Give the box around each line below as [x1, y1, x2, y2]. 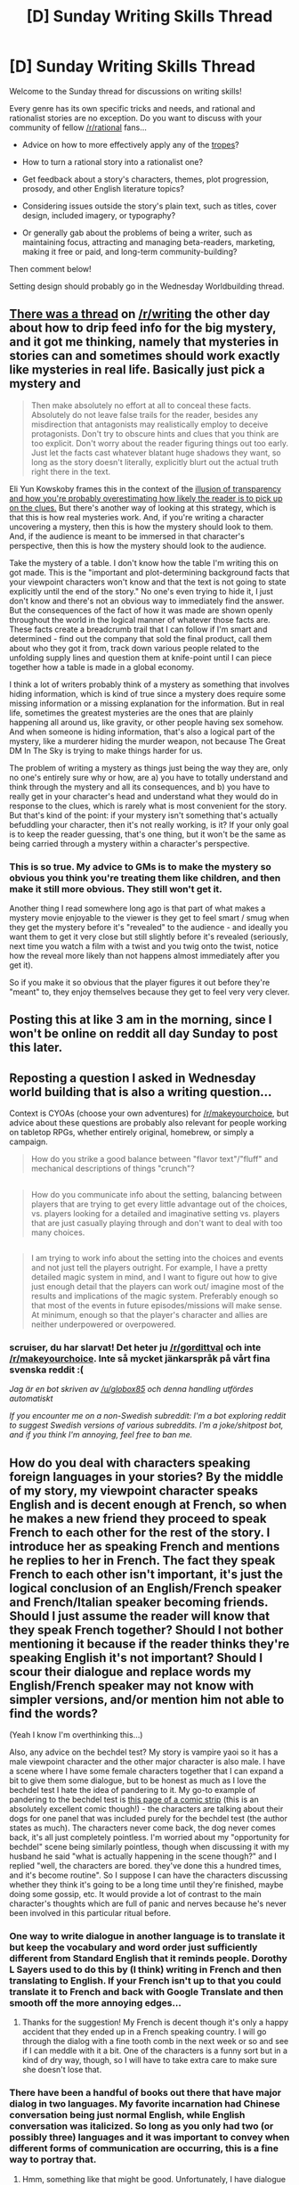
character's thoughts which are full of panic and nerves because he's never [9, 1898, 287, 1909]
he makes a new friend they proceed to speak [9, 1510, 267, 1526]
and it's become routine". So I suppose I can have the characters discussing [9, 1870, 288, 1881]
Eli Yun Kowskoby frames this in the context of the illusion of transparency [9, 483, 282, 494]
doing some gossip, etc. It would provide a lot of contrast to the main [9, 1889, 262, 1900]
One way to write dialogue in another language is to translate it [9, 1930, 286, 1943]
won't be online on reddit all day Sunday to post [9, 1027, 279, 1042]
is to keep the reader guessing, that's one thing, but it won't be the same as [9, 829, 287, 839]
